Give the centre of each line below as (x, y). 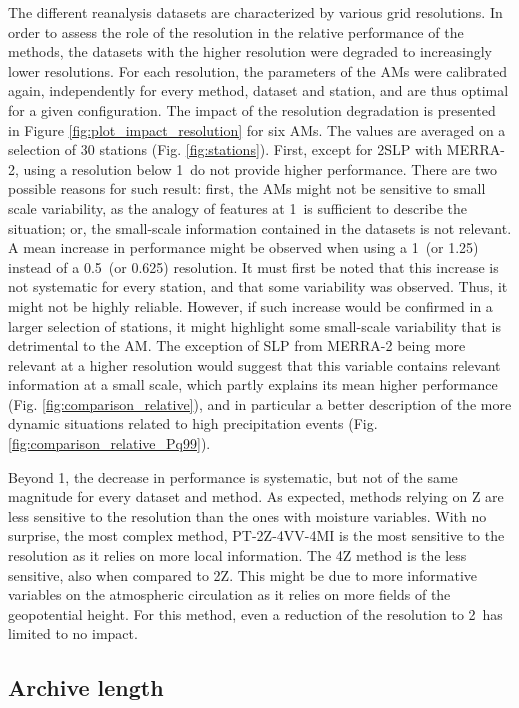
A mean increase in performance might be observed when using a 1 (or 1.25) (243, 247)
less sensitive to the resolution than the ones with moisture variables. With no (247, 515)
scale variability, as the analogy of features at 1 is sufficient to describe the (238, 207)
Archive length (86, 687)
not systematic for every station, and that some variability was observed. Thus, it (258, 286)
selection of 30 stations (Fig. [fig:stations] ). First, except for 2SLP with (225, 149)
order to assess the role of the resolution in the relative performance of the (236, 31)
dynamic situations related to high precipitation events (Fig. (193, 423)
